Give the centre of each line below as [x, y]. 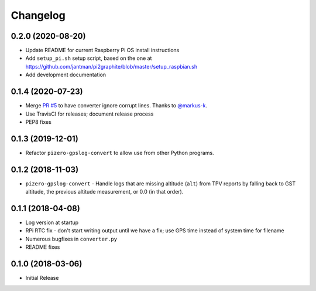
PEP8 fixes [39, 122]
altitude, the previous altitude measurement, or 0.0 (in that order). [104, 192]
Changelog [38, 15]
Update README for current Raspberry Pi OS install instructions [102, 50]
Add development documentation [66, 75]
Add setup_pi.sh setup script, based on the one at [89, 58]
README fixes [43, 247]
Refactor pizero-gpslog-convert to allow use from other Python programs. [120, 153]
